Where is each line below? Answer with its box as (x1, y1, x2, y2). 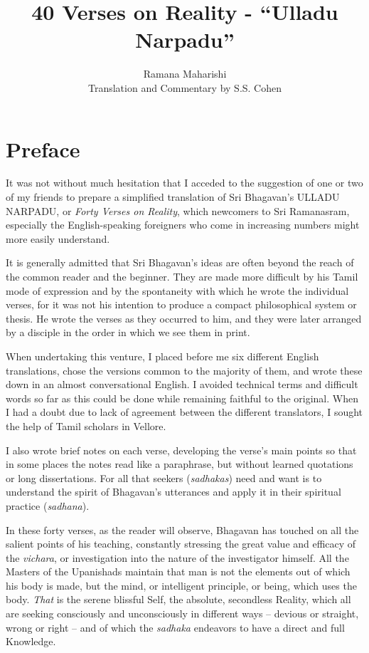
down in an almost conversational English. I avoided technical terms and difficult (6, 377, 358, 392)
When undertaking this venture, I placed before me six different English (6, 348, 319, 363)
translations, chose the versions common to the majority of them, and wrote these (6, 362, 363, 377)
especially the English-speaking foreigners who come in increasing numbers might (6, 217, 360, 232)
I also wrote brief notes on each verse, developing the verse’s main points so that (6, 442, 357, 457)
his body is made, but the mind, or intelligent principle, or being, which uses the (6, 578, 357, 592)
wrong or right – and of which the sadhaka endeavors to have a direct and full (6, 620, 345, 634)
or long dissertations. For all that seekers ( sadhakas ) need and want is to (6, 470, 322, 485)
